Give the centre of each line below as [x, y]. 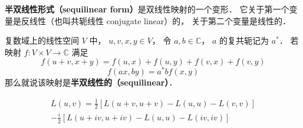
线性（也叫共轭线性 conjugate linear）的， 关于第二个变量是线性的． [160, 20]
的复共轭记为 [244, 40]
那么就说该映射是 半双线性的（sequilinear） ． [91, 82]
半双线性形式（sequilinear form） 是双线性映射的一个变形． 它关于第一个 [147, 9]
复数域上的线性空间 [42, 40]
